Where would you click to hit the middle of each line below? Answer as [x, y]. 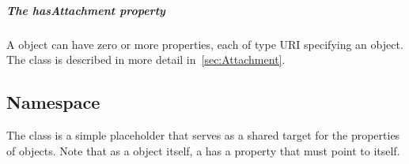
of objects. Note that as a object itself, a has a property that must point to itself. [203, 150]
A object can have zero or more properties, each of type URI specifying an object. [205, 44]
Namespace [53, 102]
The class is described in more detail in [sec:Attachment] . [146, 60]
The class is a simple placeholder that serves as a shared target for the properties [203, 134]
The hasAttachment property [86, 10]
